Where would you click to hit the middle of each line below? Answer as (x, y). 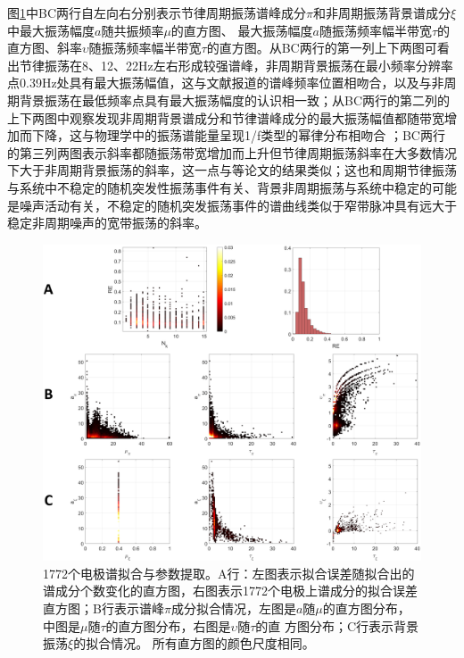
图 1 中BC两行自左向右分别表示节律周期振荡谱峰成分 (157, 12)
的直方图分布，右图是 (168, 625)
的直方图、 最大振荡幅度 (242, 30)
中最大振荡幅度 (51, 30)
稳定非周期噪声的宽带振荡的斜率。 (107, 223)
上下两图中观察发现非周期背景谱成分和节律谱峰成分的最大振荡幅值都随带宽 (226, 117)
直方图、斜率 (45, 48)
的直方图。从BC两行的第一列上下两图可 (322, 48)
